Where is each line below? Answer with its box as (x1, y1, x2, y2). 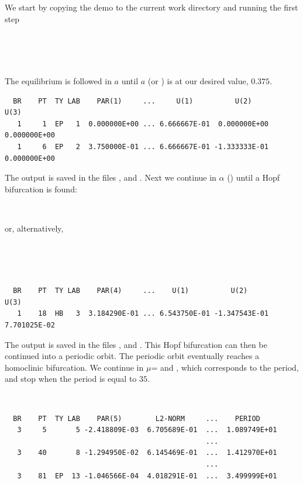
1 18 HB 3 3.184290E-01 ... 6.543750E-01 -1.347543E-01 (17, 309, 269, 318)
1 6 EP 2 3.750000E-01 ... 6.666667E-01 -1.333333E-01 (17, 142, 269, 151)
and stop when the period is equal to (5, 372, 137, 385)
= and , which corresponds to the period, (151, 361, 299, 373)
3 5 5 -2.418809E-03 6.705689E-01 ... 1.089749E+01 (17, 426, 277, 434)
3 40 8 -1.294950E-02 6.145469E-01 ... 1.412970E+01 (17, 448, 277, 457)
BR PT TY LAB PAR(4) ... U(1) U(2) (13, 287, 248, 295)
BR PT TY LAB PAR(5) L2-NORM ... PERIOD (13, 414, 260, 423)
